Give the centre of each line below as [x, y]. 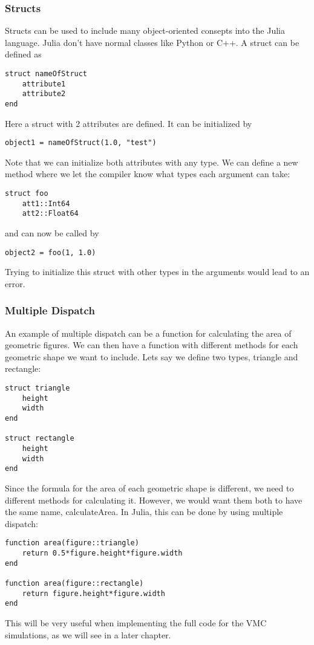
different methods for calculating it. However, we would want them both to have [154, 500]
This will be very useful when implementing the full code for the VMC [136, 622]
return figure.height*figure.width [93, 593]
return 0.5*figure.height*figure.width [102, 553]
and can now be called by [52, 233]
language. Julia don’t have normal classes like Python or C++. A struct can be [152, 42]
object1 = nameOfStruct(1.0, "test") [81, 143]
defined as [23, 54]
